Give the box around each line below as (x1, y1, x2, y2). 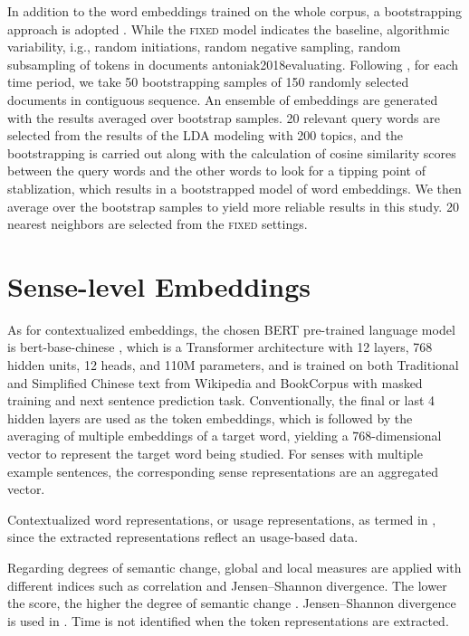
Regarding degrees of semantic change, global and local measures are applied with (7, 557, 462, 576)
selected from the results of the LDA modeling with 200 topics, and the (7, 126, 404, 145)
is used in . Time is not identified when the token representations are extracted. (7, 611, 449, 630)
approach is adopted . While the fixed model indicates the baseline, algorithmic (7, 19, 450, 38)
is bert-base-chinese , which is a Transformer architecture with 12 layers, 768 (7, 337, 433, 356)
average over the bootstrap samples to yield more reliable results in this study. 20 (7, 196, 459, 215)
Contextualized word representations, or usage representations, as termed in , (7, 509, 436, 528)
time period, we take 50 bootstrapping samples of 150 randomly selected (7, 72, 409, 91)
